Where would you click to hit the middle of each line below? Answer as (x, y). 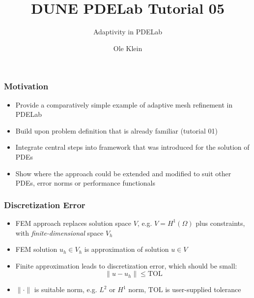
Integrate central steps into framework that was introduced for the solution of (132, 147)
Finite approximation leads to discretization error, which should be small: (126, 265)
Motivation (26, 86)
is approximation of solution (127, 249)
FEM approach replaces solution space (73, 223)
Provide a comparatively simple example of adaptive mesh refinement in (124, 104)
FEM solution (36, 249)
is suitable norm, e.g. (66, 289)
